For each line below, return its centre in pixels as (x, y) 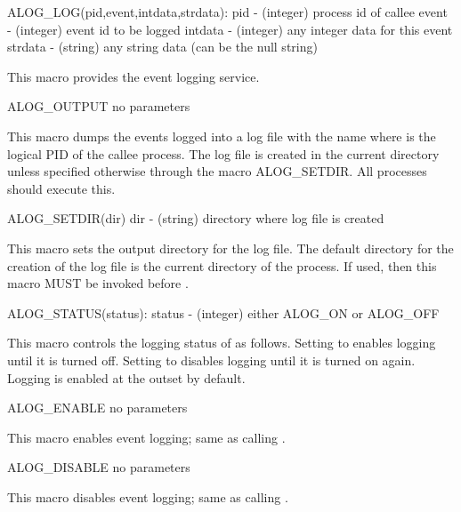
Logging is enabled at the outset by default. (126, 377)
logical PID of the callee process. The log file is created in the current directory (223, 153)
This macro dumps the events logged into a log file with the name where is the (222, 136)
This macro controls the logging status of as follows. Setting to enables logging (222, 343)
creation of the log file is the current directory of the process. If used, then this (222, 265)
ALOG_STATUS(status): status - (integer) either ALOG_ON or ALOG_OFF (223, 312)
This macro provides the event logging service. (133, 76)
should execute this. (61, 188)
